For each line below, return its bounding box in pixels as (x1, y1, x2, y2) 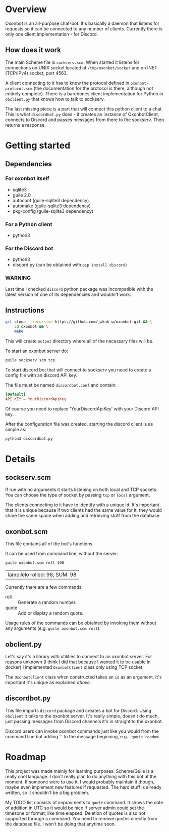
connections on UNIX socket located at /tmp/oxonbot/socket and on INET (5, 64, 157, 70)
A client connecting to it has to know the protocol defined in (5, 80, 130, 86)
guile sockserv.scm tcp (5, 357, 55, 363)
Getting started (5, 139, 71, 151)
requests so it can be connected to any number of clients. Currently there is (5, 25, 163, 31)
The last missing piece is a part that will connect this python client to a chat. (5, 105, 163, 112)
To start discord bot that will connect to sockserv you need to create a (5, 366, 151, 373)
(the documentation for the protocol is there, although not (33, 85, 153, 91)
